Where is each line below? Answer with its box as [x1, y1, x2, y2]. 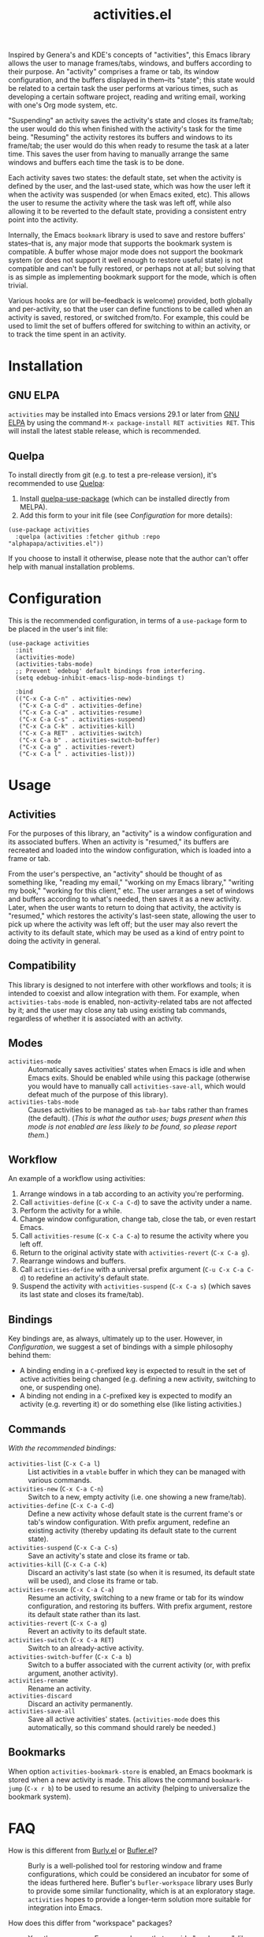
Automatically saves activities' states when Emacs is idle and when [28, 1064, 246, 1074]
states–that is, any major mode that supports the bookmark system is [8, 239, 232, 248]
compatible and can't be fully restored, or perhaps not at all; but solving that [8, 264, 256, 273]
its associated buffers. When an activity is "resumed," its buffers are [8, 837, 229, 846]
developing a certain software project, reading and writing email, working [8, 92, 246, 102]
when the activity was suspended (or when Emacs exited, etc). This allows [8, 190, 251, 199]
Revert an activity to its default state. [28, 1627, 147, 1636]
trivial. [8, 280, 28, 290]
